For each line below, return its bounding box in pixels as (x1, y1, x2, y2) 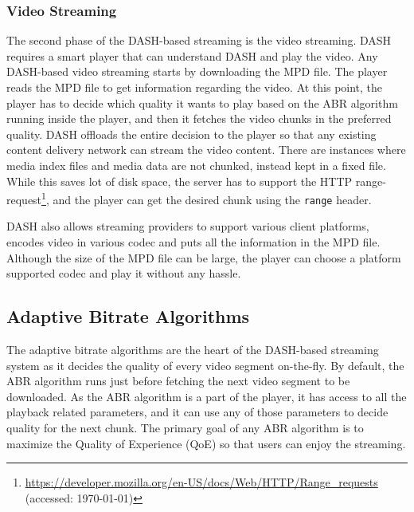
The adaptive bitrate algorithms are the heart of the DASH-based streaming (6, 341, 379, 358)
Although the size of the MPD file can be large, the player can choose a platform (6, 249, 401, 266)
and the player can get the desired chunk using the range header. (53, 191, 372, 207)
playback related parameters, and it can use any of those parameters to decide (6, 404, 389, 420)
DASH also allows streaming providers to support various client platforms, (6, 218, 369, 234)
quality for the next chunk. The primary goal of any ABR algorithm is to (6, 419, 364, 436)
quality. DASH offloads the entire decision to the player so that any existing (6, 125, 377, 142)
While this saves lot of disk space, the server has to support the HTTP (6, 172, 353, 189)
